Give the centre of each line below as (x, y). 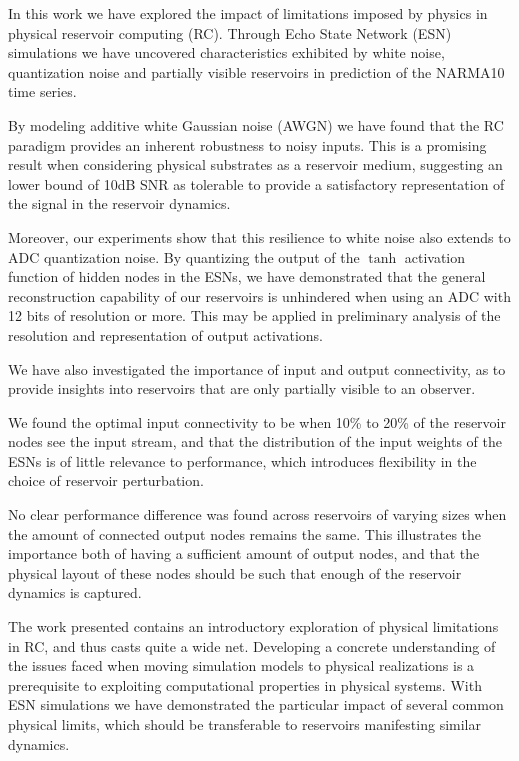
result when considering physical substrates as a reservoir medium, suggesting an (255, 164)
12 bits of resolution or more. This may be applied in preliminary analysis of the (254, 315)
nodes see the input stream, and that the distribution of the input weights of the (255, 441)
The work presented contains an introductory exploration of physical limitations (253, 626)
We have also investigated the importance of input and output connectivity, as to (257, 368)
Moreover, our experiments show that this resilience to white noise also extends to (259, 236)
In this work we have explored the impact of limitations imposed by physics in (248, 13)
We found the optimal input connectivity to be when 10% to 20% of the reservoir (257, 421)
